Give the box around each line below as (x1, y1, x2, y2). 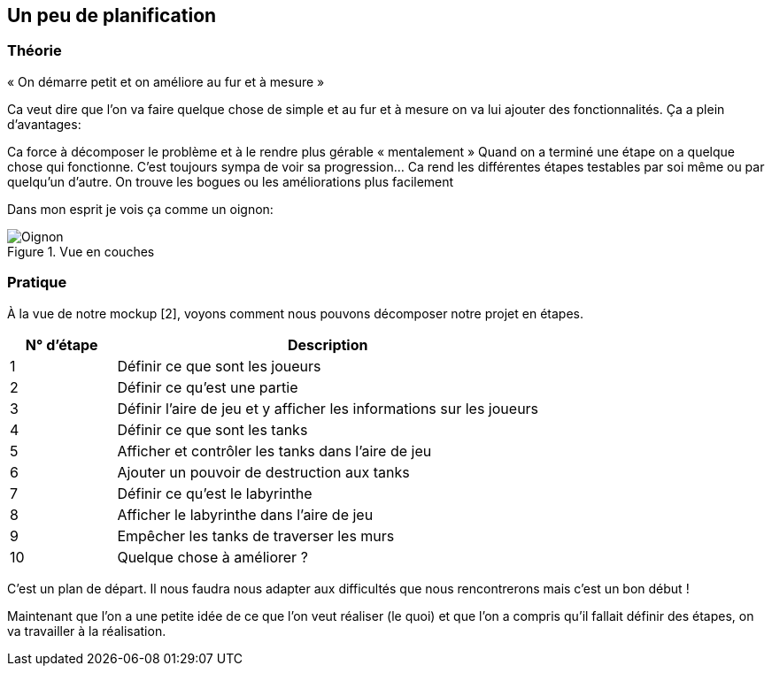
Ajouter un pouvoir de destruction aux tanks (117, 463, 410, 481)
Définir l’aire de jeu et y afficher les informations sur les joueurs (117, 399, 539, 417)
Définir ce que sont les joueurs (117, 356, 321, 375)
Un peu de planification (7, 4, 217, 27)
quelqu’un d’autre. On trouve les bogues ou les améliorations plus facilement (7, 173, 454, 189)
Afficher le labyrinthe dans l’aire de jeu (117, 505, 374, 524)
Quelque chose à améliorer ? (117, 547, 308, 566)
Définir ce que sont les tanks (117, 420, 308, 439)
